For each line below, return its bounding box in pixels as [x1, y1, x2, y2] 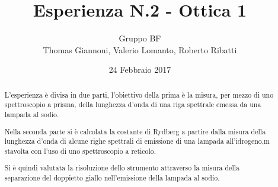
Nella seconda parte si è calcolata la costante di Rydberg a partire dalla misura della [4, 126, 266, 136]
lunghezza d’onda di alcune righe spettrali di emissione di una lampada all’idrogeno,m [4, 136, 270, 146]
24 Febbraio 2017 [108, 63, 171, 76]
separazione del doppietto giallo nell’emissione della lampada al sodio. [4, 173, 220, 183]
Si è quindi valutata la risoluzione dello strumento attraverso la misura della [4, 163, 239, 173]
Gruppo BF [119, 32, 161, 44]
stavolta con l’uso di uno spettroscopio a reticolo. [4, 146, 156, 156]
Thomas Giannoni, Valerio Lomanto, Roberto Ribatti [43, 43, 237, 56]
